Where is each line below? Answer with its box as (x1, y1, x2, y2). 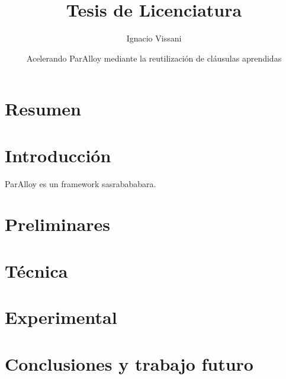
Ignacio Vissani (126, 32, 182, 44)
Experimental (5, 305, 117, 329)
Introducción (5, 143, 111, 167)
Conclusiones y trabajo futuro (5, 351, 253, 375)
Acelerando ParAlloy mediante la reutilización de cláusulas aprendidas (26, 52, 282, 64)
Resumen (5, 97, 81, 121)
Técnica (5, 258, 68, 282)
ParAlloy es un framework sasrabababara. (5, 177, 156, 189)
